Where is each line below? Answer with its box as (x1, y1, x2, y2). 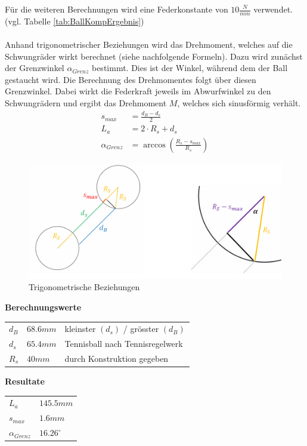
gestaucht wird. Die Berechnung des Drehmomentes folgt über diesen (5, 73, 256, 85)
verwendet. (253, 3, 293, 15)
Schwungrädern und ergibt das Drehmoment (5, 96, 167, 109)
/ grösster (123, 322, 159, 335)
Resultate (5, 375, 45, 387)
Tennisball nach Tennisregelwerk (64, 337, 183, 350)
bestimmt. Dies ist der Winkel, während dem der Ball (91, 61, 288, 74)
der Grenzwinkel (5, 61, 64, 74)
